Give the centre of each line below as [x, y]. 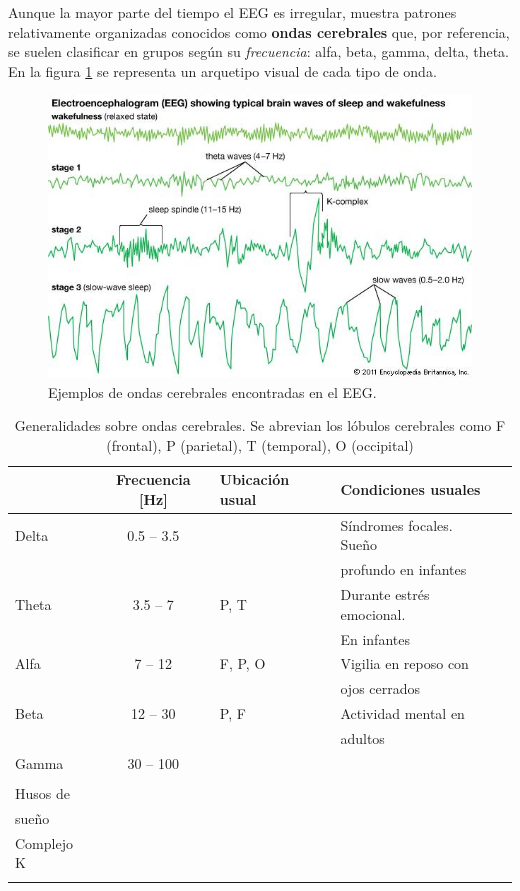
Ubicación [254, 479]
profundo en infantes [403, 569]
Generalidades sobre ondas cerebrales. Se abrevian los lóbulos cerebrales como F [260, 425]
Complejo [44, 842]
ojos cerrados [380, 688]
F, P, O [242, 663]
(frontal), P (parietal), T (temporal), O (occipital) [260, 444]
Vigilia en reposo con [404, 663]
